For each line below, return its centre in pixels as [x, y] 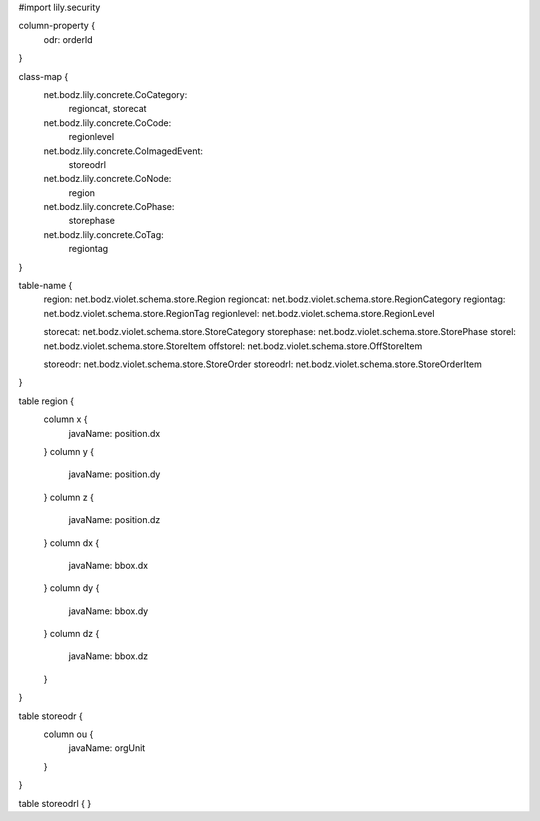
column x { [66, 419]
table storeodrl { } [55, 803]
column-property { [56, 26]
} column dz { [71, 634]
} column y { [69, 451]
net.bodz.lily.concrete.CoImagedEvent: [123, 151]
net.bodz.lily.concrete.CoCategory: [115, 94]
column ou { [68, 734]
